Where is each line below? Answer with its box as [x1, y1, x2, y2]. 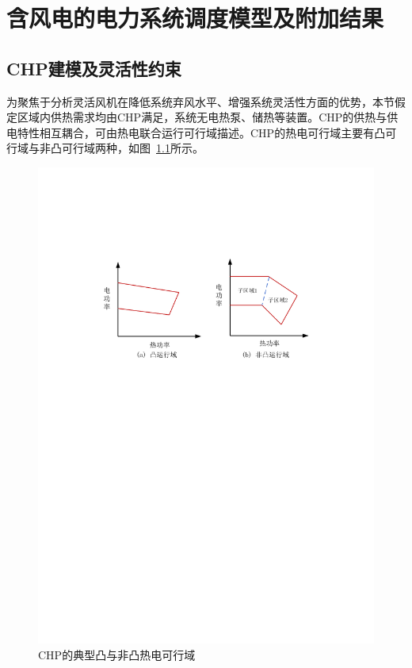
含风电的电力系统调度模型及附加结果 [6, 2, 384, 34]
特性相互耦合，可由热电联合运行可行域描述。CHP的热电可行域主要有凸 [17, 124, 386, 140]
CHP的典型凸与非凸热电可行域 [38, 647, 196, 663]
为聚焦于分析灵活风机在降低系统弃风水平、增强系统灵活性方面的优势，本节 [6, 93, 395, 109]
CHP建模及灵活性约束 [6, 56, 181, 80]
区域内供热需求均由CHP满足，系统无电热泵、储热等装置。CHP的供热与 [17, 109, 387, 125]
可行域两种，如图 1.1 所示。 [61, 140, 204, 156]
